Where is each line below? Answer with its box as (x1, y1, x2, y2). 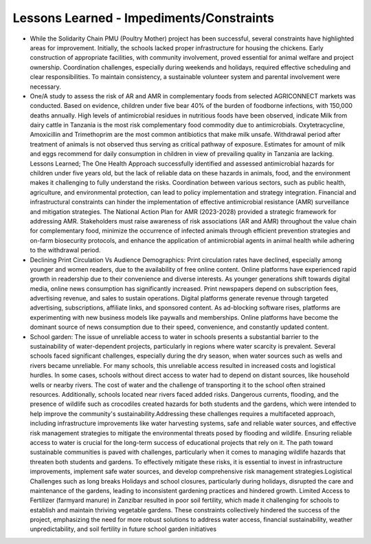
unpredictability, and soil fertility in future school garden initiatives (30, 525, 216, 533)
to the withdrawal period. (30, 246, 101, 254)
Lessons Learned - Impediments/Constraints (12, 10, 275, 25)
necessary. (30, 83, 62, 91)
